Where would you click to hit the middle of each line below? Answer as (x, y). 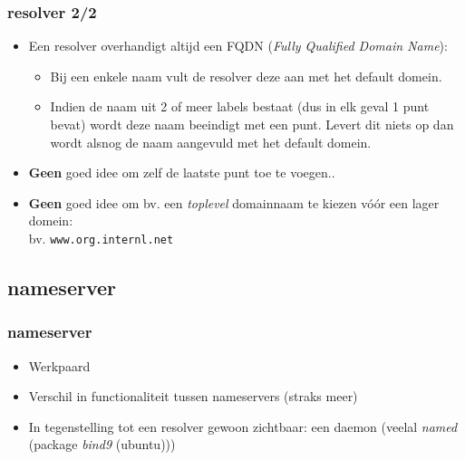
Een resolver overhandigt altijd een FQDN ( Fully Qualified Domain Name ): (238, 46)
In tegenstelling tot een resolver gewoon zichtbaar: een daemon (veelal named (243, 426)
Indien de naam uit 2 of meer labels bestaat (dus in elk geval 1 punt (240, 106)
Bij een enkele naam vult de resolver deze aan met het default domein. (246, 76)
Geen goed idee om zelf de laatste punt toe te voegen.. (182, 172)
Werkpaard (59, 365)
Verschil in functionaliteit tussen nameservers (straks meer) (193, 396)
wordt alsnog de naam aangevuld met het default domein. (211, 142)
